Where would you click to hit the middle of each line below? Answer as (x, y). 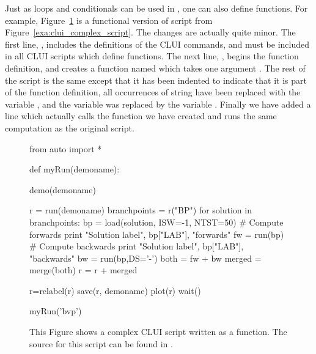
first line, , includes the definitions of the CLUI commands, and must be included (157, 44)
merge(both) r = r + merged (83, 270)
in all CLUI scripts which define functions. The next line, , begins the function (152, 56)
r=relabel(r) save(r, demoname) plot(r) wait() (115, 290)
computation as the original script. (70, 127)
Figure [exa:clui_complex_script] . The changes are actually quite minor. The (150, 32)
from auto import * (66, 148)
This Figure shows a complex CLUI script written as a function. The (158, 332)
